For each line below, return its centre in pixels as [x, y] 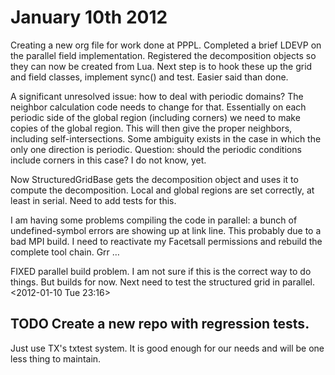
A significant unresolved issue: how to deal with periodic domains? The [157, 96]
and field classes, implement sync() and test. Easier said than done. [149, 77]
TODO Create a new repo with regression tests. [160, 324]
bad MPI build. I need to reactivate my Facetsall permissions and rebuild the [166, 241]
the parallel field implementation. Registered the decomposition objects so [163, 55]
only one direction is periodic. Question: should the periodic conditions [156, 149]
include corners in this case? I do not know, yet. [108, 160]
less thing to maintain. [56, 358]
